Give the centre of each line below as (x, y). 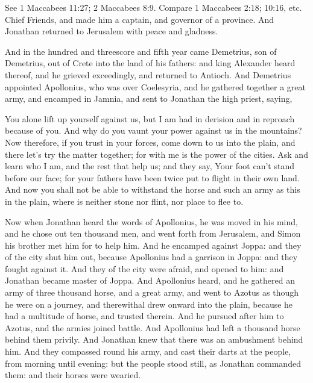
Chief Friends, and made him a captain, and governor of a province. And (140, 19)
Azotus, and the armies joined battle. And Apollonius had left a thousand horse (153, 327)
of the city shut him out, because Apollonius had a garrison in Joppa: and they (151, 257)
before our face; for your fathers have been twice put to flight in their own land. (152, 177)
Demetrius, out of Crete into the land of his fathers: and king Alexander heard (150, 63)
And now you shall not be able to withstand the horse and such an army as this (153, 189)
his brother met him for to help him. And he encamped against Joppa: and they (153, 245)
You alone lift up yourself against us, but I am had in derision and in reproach (150, 118)
